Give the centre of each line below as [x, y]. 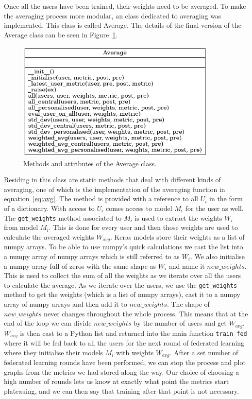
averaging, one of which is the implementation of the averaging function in [115, 189]
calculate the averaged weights [49, 236]
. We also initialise [218, 256]
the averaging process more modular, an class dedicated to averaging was [113, 15]
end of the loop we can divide [48, 323]
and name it [187, 266]
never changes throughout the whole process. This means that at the [146, 313]
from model [21, 227]
